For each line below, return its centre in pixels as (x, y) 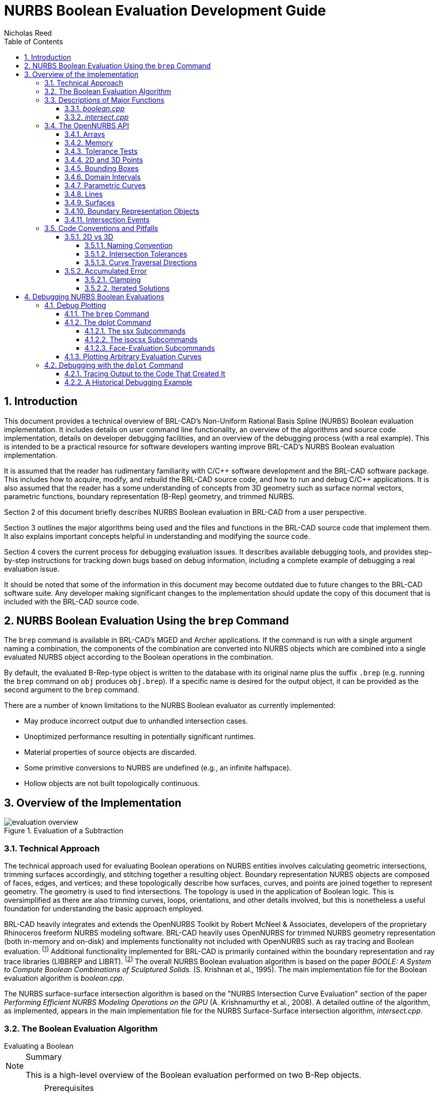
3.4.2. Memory (89, 142)
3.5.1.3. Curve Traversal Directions (141, 262)
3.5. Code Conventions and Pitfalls (101, 228)
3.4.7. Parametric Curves (105, 185)
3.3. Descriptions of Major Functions (104, 100)
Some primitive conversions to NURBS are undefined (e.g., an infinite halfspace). (158, 768)
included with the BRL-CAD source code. (72, 601)
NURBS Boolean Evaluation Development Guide (165, 11)
